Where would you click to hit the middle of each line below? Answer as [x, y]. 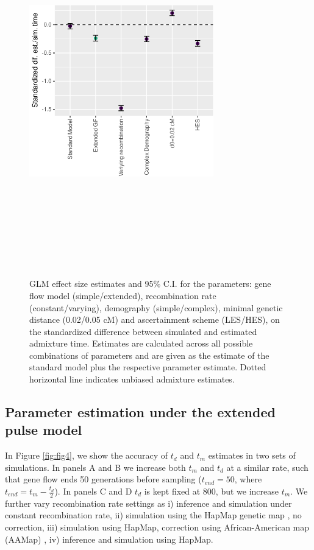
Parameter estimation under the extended [140, 412]
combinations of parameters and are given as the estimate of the [149, 355]
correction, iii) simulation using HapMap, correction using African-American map [157, 527]
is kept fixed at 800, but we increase [211, 491]
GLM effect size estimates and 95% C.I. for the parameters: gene [150, 284]
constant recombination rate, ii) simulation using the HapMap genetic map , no [153, 515]
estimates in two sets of [252, 455]
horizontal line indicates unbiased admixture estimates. [132, 379]
